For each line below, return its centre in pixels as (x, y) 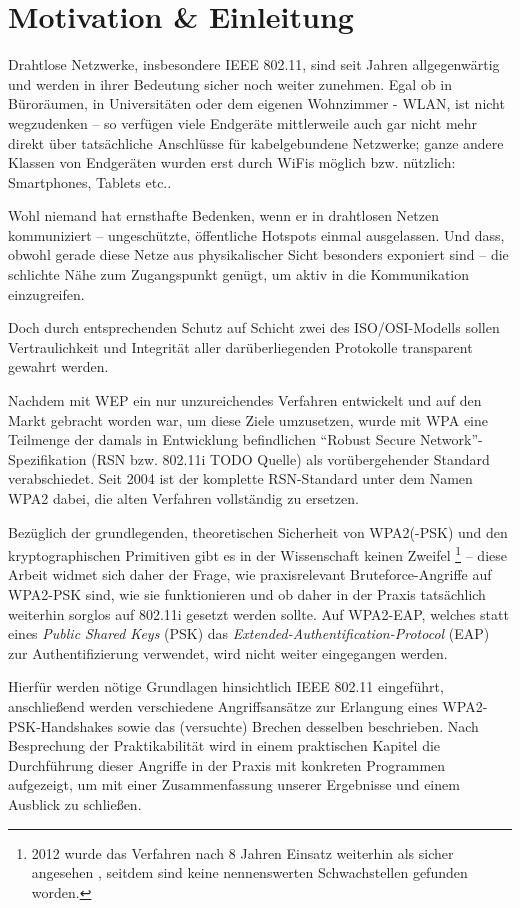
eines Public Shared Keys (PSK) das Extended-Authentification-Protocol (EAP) (249, 633)
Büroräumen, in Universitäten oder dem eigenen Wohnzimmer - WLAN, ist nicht (256, 103)
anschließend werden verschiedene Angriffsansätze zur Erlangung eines (223, 706)
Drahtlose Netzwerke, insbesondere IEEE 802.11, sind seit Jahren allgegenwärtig (254, 64)
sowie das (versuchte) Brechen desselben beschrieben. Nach (298, 725)
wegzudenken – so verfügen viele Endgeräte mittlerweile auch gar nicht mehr (243, 122)
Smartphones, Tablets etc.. (90, 181)
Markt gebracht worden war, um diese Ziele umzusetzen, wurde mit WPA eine (248, 419)
